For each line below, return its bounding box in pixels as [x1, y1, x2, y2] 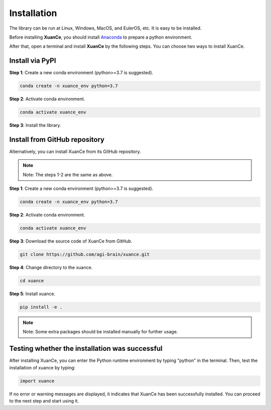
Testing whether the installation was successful [9, 344, 163, 353]
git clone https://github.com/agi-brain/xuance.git [20, 252, 150, 258]
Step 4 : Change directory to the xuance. [9, 265, 93, 271]
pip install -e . [20, 304, 63, 310]
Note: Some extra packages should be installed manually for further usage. [23, 329, 178, 335]
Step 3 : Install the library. [9, 122, 61, 128]
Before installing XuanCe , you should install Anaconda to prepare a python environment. [9, 34, 193, 40]
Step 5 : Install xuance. [9, 291, 56, 297]
